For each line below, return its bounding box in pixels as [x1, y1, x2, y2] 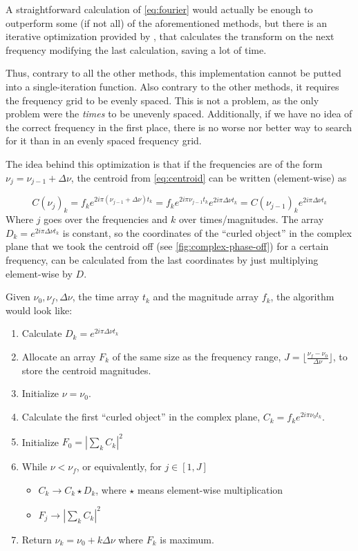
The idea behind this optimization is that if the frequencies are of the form [6, 156, 323, 171]
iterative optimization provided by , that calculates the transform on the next [6, 29, 335, 43]
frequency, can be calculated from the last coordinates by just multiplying [6, 253, 319, 267]
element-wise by [6, 266, 73, 280]
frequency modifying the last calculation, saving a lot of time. [6, 42, 267, 57]
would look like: [6, 302, 73, 317]
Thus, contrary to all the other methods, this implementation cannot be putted [6, 66, 341, 80]
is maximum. [160, 532, 214, 546]
